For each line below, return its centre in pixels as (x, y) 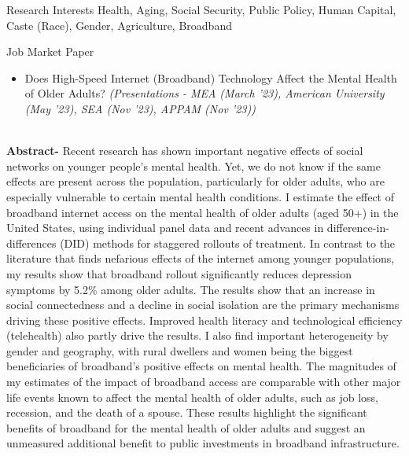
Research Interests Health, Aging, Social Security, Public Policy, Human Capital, (201, 9)
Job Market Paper (50, 51)
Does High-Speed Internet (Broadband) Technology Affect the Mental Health (211, 77)
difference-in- (358, 228)
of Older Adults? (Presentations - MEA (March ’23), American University (204, 93)
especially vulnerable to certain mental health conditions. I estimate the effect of (200, 196)
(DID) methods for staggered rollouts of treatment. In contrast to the (228, 243)
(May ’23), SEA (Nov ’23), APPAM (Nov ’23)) (140, 108)
